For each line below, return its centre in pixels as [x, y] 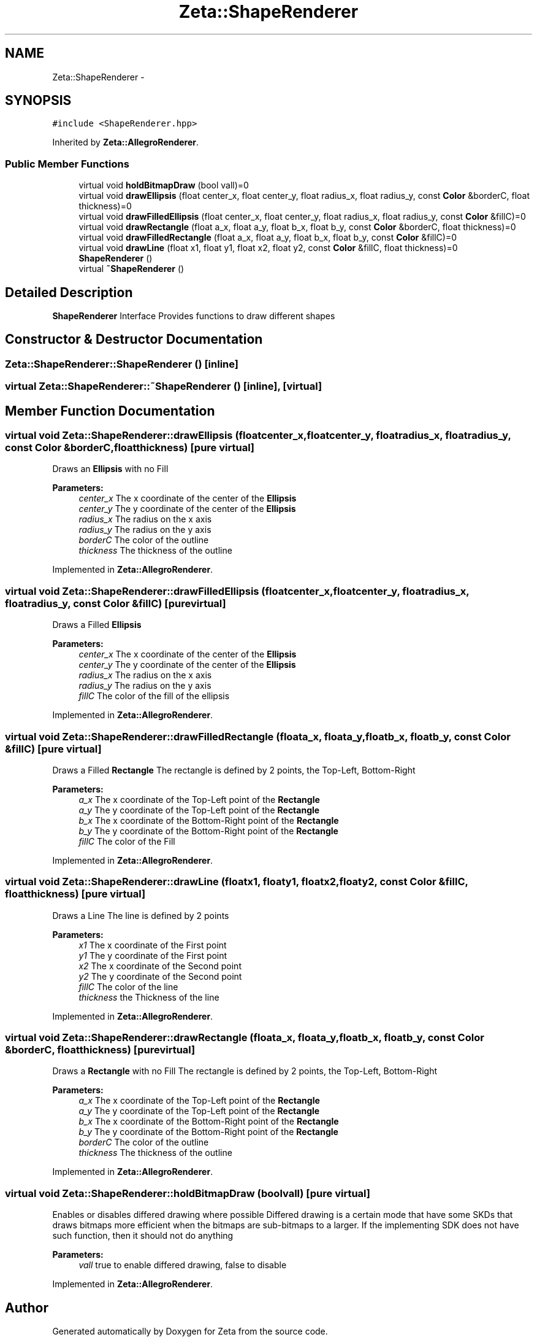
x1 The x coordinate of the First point [153, 945]
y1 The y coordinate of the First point [153, 955]
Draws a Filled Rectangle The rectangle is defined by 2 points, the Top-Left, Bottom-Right [234, 770]
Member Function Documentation [110, 411]
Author [27, 1308]
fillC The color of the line [128, 986]
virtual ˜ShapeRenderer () [131, 269]
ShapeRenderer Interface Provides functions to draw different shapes [194, 316]
